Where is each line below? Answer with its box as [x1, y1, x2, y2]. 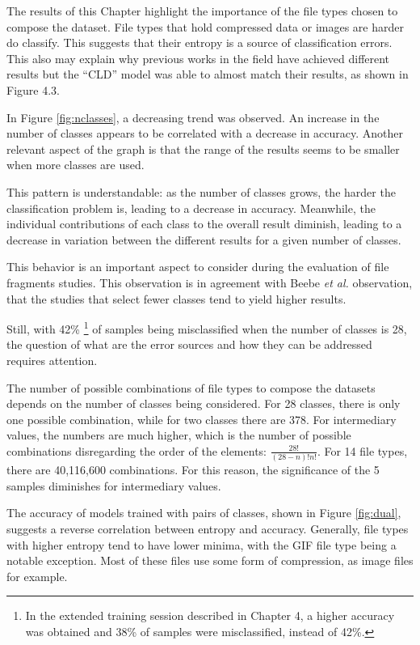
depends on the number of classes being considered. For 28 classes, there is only [6, 395, 401, 412]
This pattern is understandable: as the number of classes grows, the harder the [6, 183, 396, 200]
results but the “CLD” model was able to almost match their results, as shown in [6, 66, 409, 83]
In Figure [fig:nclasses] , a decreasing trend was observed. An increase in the [6, 108, 380, 125]
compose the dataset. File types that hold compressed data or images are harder [6, 18, 404, 35]
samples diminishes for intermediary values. [6, 477, 221, 494]
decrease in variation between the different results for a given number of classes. [6, 231, 401, 248]
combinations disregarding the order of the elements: [6, 442, 267, 459]
